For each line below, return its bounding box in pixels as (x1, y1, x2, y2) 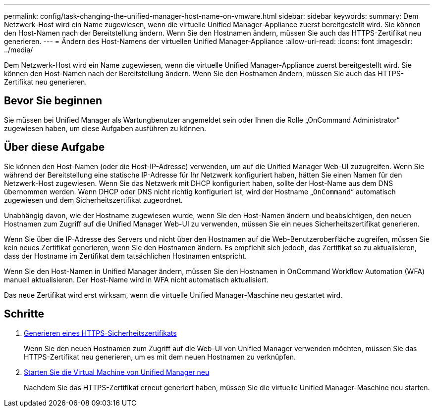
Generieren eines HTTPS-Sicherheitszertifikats (24, 328, 177, 337)
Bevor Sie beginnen (4, 94, 103, 107)
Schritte (4, 308, 44, 320)
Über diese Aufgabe (4, 141, 105, 154)
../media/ (4, 46, 33, 54)
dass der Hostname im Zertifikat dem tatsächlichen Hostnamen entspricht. (4, 251, 247, 260)
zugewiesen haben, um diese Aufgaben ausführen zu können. (4, 124, 206, 133)
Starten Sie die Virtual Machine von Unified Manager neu (24, 367, 210, 376)
